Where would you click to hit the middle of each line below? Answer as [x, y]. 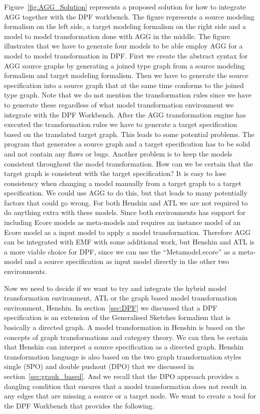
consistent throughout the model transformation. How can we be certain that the [128, 163]
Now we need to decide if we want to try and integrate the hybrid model [115, 288]
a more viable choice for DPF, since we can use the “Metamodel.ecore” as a [120, 251]
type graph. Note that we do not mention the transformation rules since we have [128, 95]
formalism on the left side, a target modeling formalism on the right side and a [125, 26]
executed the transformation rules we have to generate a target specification [121, 124]
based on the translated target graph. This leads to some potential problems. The [129, 134]
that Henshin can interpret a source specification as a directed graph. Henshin [124, 347]
